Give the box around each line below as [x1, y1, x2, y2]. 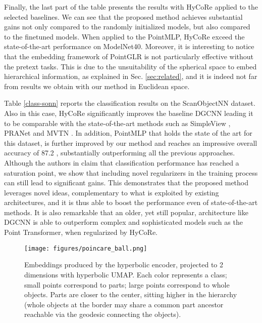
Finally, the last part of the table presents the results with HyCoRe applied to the [4, 2, 258, 12]
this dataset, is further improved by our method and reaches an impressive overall [4, 137, 257, 148]
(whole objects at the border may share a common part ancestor [24, 299, 224, 309]
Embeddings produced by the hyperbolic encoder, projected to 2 [24, 259, 224, 270]
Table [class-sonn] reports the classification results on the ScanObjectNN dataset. [4, 98, 255, 108]
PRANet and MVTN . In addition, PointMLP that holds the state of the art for [4, 128, 252, 138]
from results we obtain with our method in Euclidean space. [4, 80, 190, 91]
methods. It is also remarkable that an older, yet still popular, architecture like [4, 207, 248, 217]
